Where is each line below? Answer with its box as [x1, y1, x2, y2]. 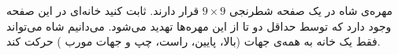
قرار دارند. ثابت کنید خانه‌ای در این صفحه [6, 2, 199, 18]
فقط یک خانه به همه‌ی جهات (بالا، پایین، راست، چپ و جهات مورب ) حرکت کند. [6, 33, 381, 49]
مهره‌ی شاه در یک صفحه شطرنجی [229, 2, 393, 18]
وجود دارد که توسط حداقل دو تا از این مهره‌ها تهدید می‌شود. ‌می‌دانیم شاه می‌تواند [6, 17, 392, 34]
